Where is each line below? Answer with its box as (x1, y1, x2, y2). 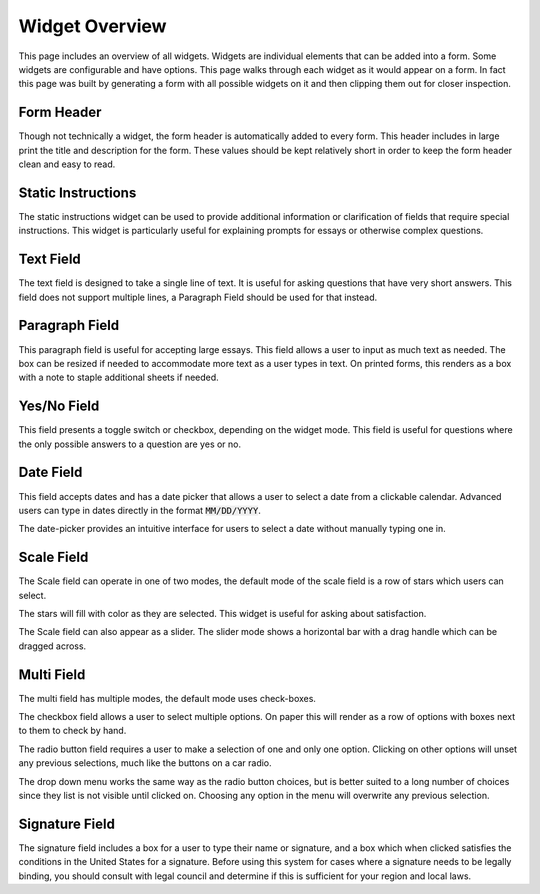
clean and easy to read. (18, 158, 116, 170)
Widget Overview (18, 15, 167, 37)
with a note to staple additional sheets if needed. (18, 371, 219, 384)
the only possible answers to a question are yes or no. (18, 438, 242, 450)
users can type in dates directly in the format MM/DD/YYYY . (18, 504, 262, 516)
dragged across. (18, 640, 87, 652)
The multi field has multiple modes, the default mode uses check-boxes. (18, 692, 317, 704)
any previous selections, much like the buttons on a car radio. (18, 757, 272, 769)
